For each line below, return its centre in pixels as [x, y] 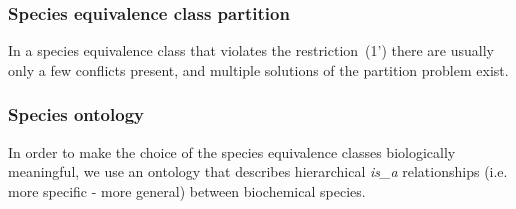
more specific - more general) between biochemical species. [187, 190]
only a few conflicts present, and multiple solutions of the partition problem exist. [258, 69]
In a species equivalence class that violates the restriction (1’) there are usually [251, 50]
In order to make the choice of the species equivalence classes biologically [232, 151]
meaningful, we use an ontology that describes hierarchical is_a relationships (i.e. [258, 171]
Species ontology [76, 114]
